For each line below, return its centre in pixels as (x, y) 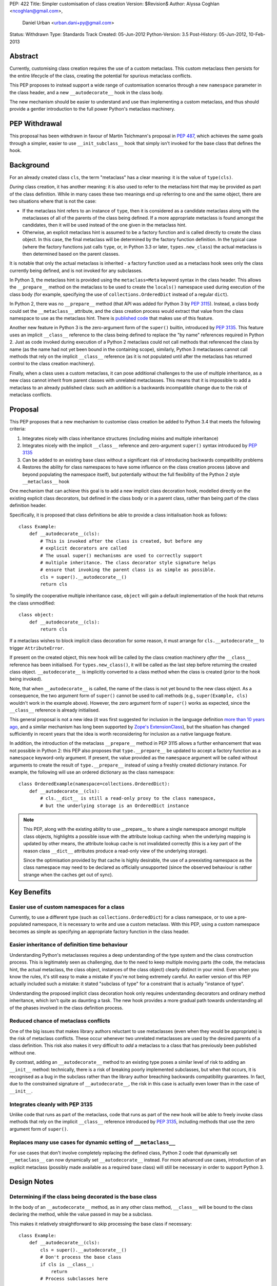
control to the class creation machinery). (52, 364)
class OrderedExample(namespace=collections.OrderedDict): (94, 784)
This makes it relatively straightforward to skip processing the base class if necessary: (101, 1224)
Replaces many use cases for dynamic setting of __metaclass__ (92, 1142)
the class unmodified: (32, 603)
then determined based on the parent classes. (71, 254)
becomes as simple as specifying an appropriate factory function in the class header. (100, 932)
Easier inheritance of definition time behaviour (69, 945)
